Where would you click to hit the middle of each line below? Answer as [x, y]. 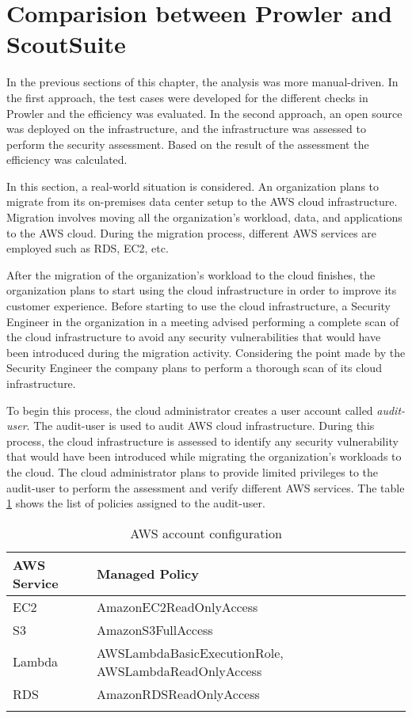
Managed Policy [148, 574]
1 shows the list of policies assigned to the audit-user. [136, 503]
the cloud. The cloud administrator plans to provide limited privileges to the [193, 471]
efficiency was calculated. [67, 160]
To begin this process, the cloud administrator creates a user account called [190, 410]
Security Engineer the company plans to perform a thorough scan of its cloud [194, 368]
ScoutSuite [66, 44]
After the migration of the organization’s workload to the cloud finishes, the [191, 274]
